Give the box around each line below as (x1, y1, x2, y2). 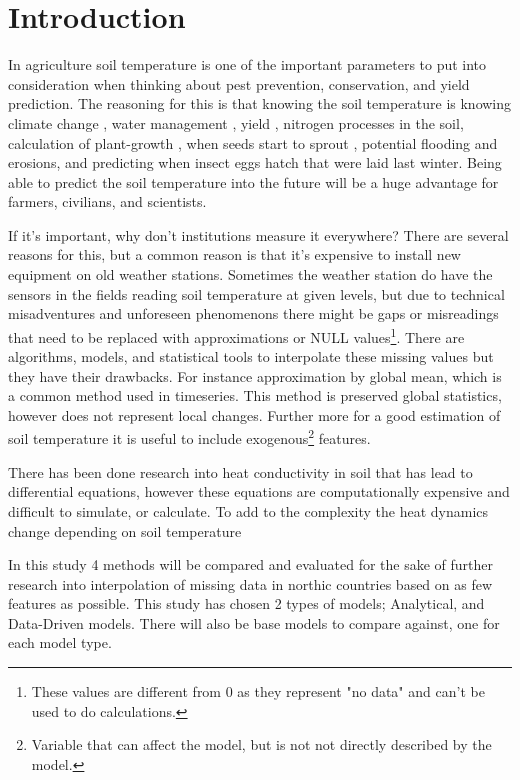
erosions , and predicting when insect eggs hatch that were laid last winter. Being (8, 152, 502, 173)
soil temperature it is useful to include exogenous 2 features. (8, 425, 371, 449)
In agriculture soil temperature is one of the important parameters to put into (8, 54, 487, 75)
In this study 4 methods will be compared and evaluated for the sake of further (8, 554, 494, 575)
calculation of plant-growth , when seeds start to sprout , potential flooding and (8, 132, 498, 153)
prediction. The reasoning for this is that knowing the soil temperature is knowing (8, 93, 512, 114)
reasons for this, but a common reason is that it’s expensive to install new (8, 244, 461, 265)
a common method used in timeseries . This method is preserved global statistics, (8, 385, 502, 406)
